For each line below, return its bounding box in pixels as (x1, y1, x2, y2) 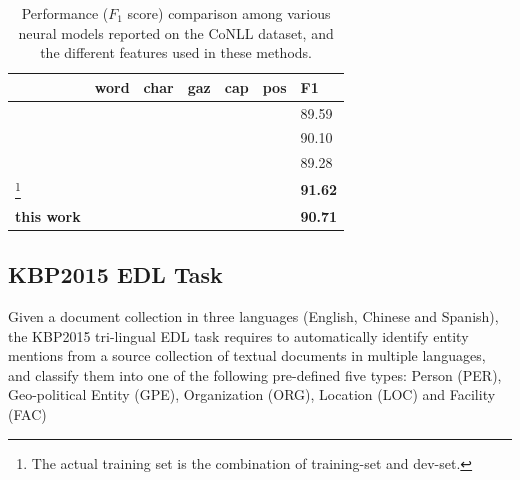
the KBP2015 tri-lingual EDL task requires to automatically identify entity (8, 325, 469, 346)
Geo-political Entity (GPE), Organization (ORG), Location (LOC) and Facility (8, 384, 496, 405)
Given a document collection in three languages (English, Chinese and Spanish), (8, 305, 499, 326)
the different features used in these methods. (40, 42, 312, 63)
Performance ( (21, 3, 109, 23)
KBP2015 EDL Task (8, 259, 223, 290)
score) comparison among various (127, 3, 331, 23)
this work (15, 205, 81, 226)
